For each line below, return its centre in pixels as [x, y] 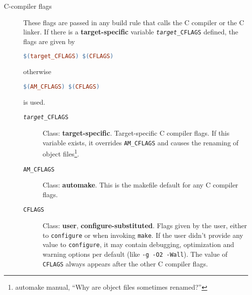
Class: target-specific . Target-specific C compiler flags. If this [136, 133]
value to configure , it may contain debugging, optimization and [139, 244]
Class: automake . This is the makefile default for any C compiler [141, 185]
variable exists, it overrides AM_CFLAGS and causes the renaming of [141, 142]
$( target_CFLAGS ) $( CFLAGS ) [69, 56]
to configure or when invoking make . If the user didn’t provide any [143, 235]
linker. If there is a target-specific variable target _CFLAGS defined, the [131, 32]
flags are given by [49, 41]
